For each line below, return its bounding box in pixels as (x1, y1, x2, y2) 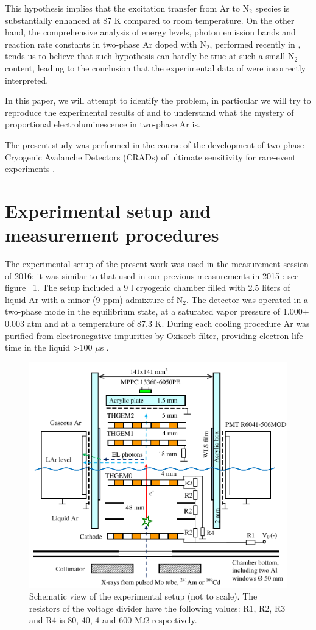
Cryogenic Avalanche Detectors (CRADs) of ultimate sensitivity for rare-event (5, 150, 296, 163)
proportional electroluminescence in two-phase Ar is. (5, 118, 200, 131)
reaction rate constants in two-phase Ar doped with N (5, 37, 206, 50)
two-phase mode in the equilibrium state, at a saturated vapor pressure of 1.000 (5, 305, 303, 318)
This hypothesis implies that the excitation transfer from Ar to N (5, 2, 250, 14)
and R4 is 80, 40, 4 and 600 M (29, 614, 142, 626)
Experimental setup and (5, 198, 211, 223)
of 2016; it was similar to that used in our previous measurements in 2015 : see (5, 269, 299, 282)
